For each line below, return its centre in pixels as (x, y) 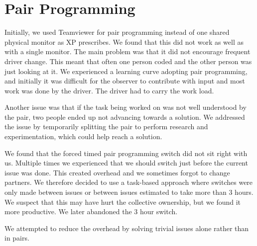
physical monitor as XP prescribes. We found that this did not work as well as (124, 41)
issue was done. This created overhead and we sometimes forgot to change (117, 172)
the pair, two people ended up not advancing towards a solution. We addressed (125, 117)
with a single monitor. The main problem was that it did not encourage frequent (128, 51)
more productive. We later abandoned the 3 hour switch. (91, 211)
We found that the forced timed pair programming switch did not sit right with (126, 153)
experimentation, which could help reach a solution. (83, 136)
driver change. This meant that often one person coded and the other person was (128, 61)
